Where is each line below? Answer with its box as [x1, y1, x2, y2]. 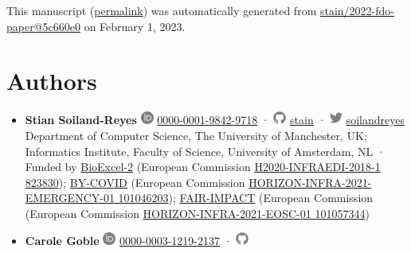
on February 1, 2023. [84, 18, 186, 34]
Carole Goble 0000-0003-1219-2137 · [25, 232, 233, 249]
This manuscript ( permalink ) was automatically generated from [6, 2, 317, 18]
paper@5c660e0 [6, 18, 80, 34]
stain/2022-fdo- [319, 2, 394, 18]
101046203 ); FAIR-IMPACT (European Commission [118, 189, 374, 206]
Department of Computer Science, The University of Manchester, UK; [25, 127, 367, 143]
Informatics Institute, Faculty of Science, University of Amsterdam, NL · [25, 142, 386, 159]
